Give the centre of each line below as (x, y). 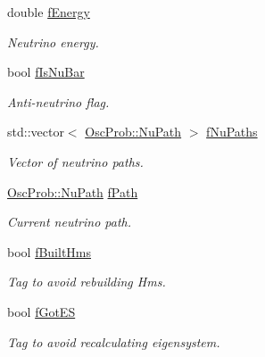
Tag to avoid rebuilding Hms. (87, 282)
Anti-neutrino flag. (58, 101)
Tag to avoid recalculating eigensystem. (114, 341)
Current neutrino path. (70, 222)
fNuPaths (232, 132)
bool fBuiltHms (50, 251)
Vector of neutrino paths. (75, 161)
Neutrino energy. (53, 42)
